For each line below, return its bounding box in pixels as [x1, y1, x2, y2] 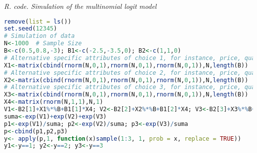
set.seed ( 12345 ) [4, 25, 57, 32]
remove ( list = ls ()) [4, 18, 72, 25]
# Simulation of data [4, 32, 75, 40]
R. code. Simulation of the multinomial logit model [4, 1, 157, 11]
